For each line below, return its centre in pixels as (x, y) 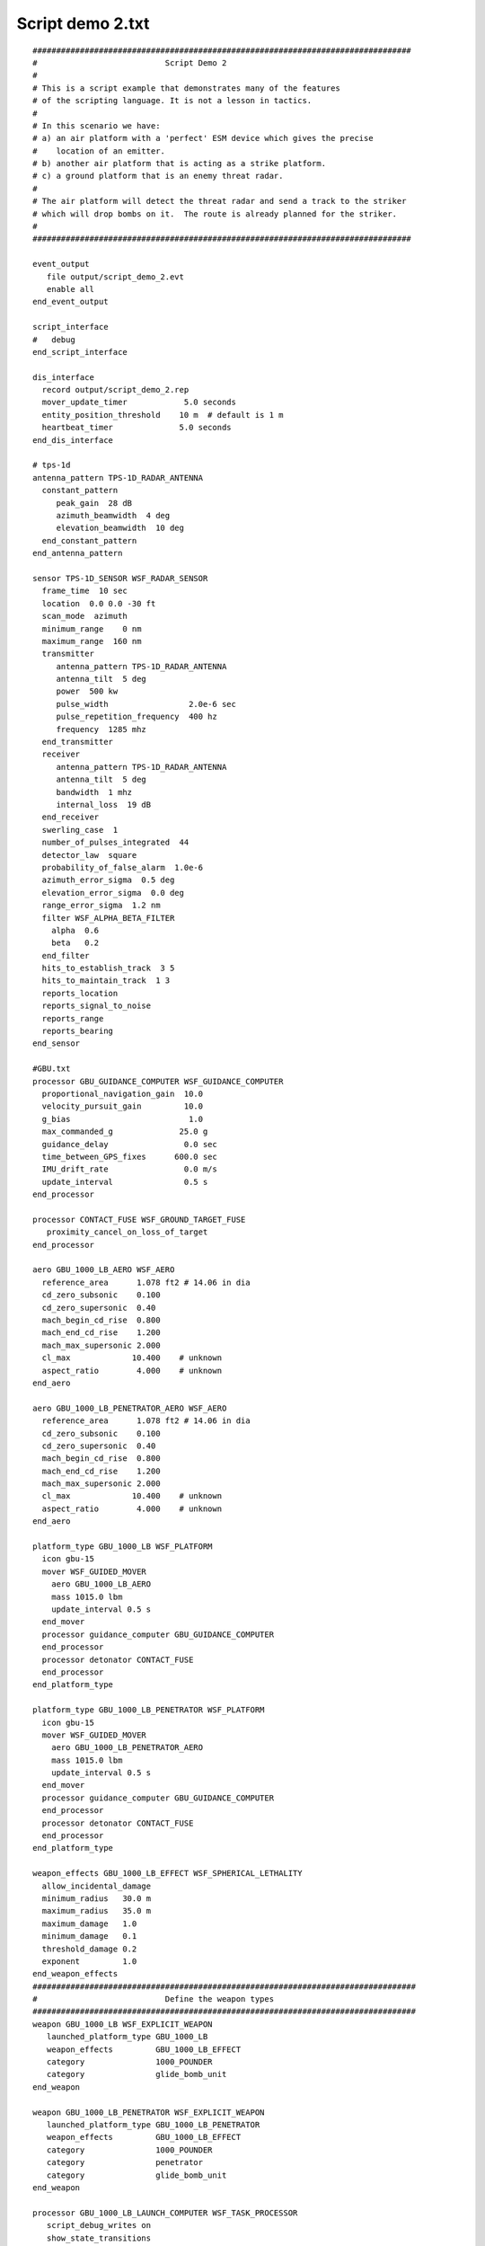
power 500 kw (87, 691)
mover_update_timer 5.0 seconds (139, 402)
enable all (70, 289)
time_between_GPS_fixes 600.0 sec (129, 1156)
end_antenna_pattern (78, 553)
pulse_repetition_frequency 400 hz (137, 717)
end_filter (66, 955)
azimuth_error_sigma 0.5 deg (108, 880)
